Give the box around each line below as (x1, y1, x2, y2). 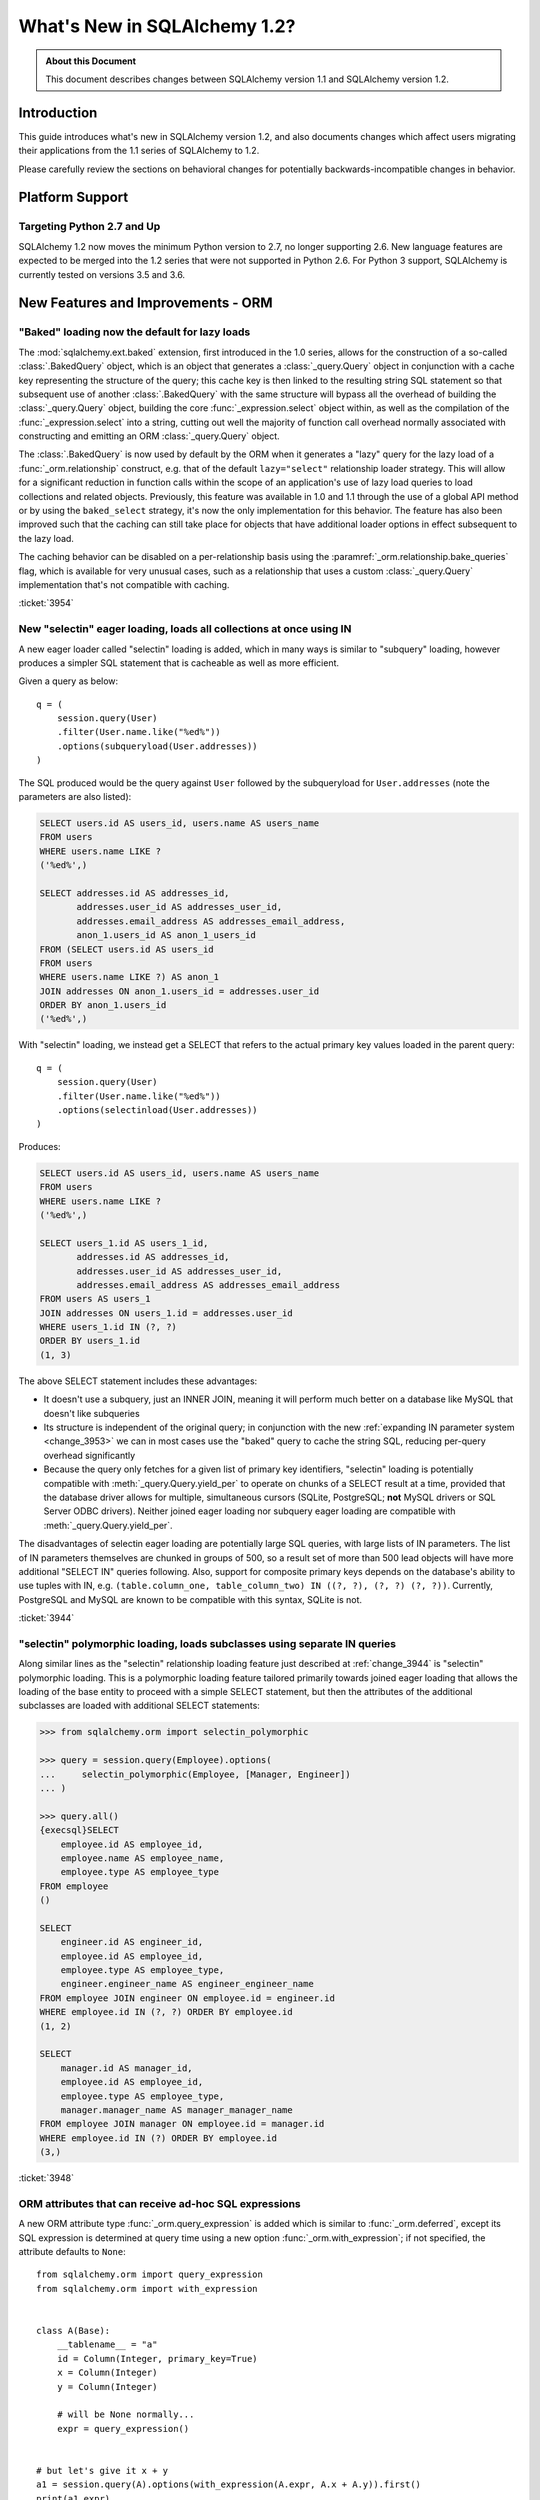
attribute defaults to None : (18, 2246, 126, 2258)
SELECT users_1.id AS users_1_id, (39, 1237, 209, 1249)
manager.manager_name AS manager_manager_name (60, 2104, 294, 2115)
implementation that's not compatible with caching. (18, 578, 230, 590)
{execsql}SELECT (39, 1825, 120, 1836)
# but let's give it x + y (36, 2465, 169, 2476)
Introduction (18, 104, 98, 121)
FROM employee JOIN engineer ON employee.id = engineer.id (39, 1992, 335, 2004)
